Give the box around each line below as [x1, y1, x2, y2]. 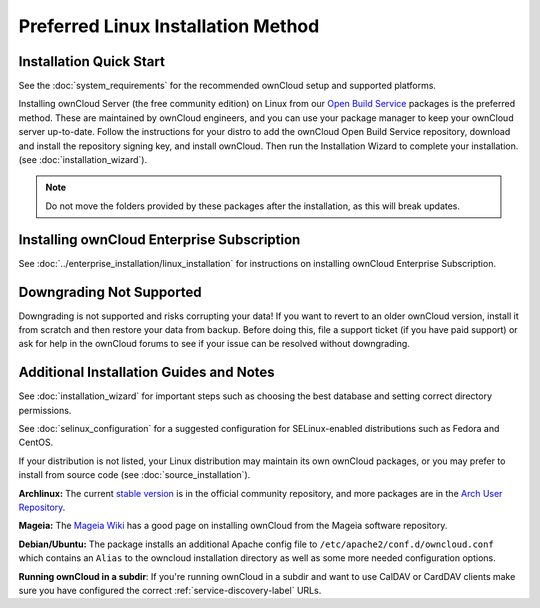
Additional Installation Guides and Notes [18, 364, 275, 381]
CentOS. [18, 436, 54, 449]
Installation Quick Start [18, 53, 165, 70]
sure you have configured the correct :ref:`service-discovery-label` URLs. [18, 584, 322, 596]
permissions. [18, 404, 72, 416]
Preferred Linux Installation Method [18, 15, 320, 37]
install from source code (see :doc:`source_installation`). [18, 469, 251, 481]
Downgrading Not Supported [18, 283, 202, 300]
